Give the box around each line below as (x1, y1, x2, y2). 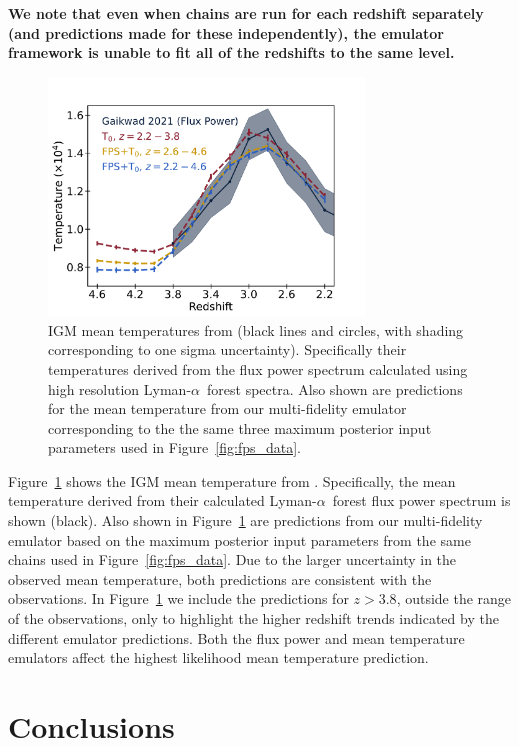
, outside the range (396, 588, 512, 609)
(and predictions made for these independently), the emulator (8, 22, 444, 43)
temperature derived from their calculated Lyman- (8, 490, 317, 511)
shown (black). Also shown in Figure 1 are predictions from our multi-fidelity (8, 510, 483, 531)
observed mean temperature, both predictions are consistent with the (8, 568, 432, 589)
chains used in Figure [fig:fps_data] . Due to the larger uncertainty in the (8, 549, 457, 570)
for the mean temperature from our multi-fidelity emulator (48, 398, 407, 419)
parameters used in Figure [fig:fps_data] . (48, 437, 301, 458)
